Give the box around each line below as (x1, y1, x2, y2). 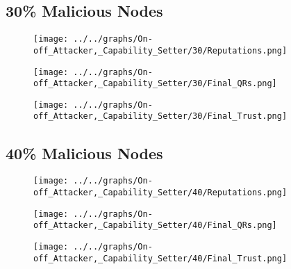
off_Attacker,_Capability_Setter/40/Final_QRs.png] (33, 220, 277, 231)
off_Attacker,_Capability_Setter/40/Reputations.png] (33, 188, 288, 197)
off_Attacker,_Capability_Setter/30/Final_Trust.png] (33, 111, 288, 122)
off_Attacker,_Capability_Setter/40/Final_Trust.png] (33, 253, 288, 263)
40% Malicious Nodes (6, 142, 163, 163)
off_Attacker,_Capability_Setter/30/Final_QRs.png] (33, 79, 277, 89)
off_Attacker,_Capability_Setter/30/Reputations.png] (33, 45, 288, 56)
